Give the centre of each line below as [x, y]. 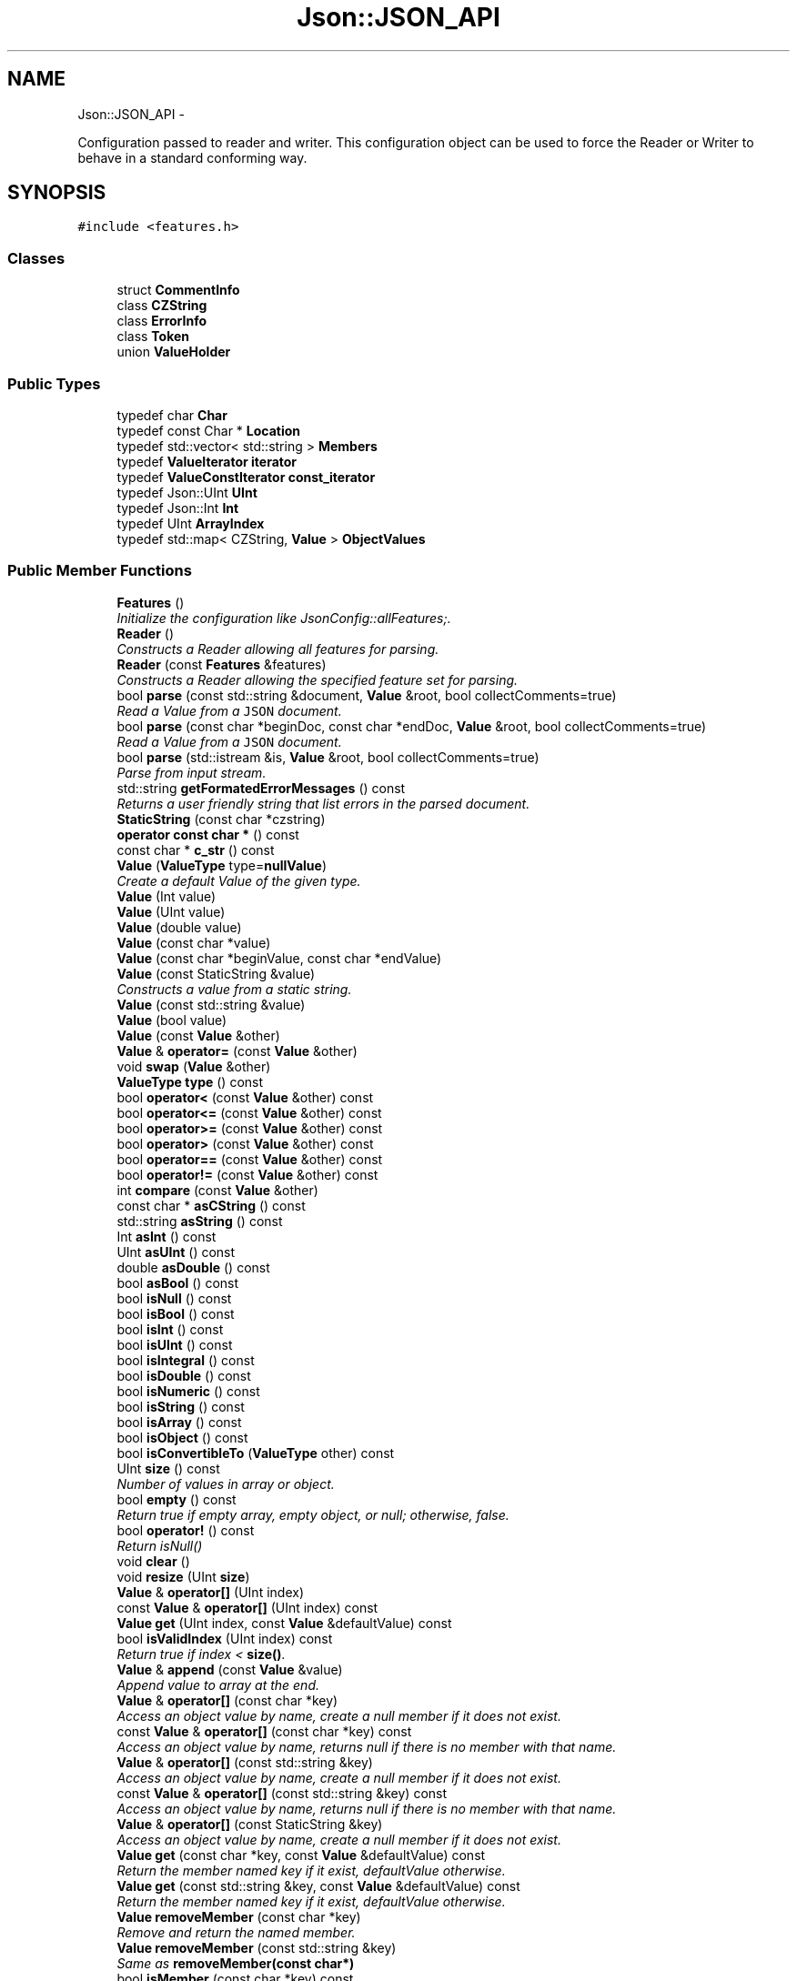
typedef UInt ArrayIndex [191, 523]
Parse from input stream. [192, 772]
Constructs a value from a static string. [234, 989]
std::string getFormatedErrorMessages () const [261, 788]
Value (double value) [179, 927]
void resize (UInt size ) [183, 1576]
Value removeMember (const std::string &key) [257, 1947]
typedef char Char [172, 415]
